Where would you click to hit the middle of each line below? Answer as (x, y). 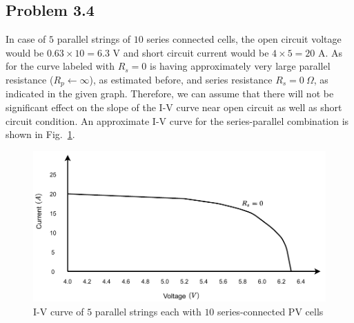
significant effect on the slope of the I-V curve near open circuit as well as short (174, 107)
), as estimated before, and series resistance (181, 79)
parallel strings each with (148, 311)
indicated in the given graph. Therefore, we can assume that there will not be (170, 94)
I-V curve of (59, 311)
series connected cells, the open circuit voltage (244, 39)
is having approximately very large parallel (240, 66)
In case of (26, 39)
